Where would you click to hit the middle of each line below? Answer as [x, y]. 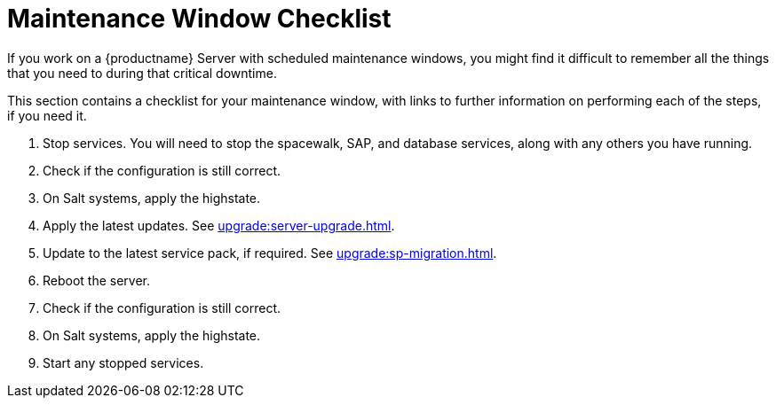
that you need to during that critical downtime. [142, 73]
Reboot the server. [97, 280]
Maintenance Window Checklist [199, 19]
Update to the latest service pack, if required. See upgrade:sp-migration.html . [270, 253]
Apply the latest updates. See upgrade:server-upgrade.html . [219, 225]
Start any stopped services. [123, 362]
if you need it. [47, 115]
